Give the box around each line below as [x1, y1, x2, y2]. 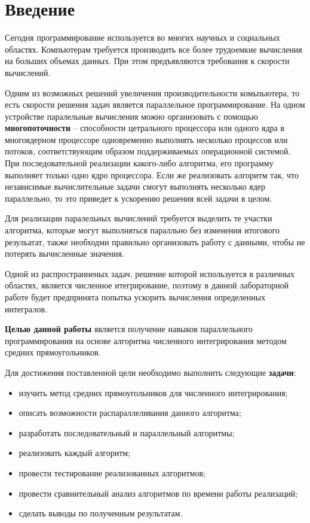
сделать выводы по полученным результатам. [19, 507, 183, 519]
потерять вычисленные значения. [5, 247, 124, 260]
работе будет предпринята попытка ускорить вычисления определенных [5, 291, 266, 303]
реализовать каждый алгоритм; [19, 446, 131, 459]
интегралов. [5, 302, 47, 315]
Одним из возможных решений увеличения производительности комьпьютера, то [5, 86, 300, 99]
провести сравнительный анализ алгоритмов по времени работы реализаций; [19, 486, 298, 499]
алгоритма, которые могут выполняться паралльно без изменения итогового [5, 224, 280, 236]
